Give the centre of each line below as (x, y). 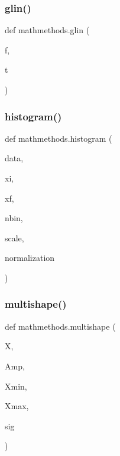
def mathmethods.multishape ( (60, 326)
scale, (14, 237)
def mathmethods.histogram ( (59, 138)
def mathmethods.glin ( (47, 30)
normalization (30, 258)
